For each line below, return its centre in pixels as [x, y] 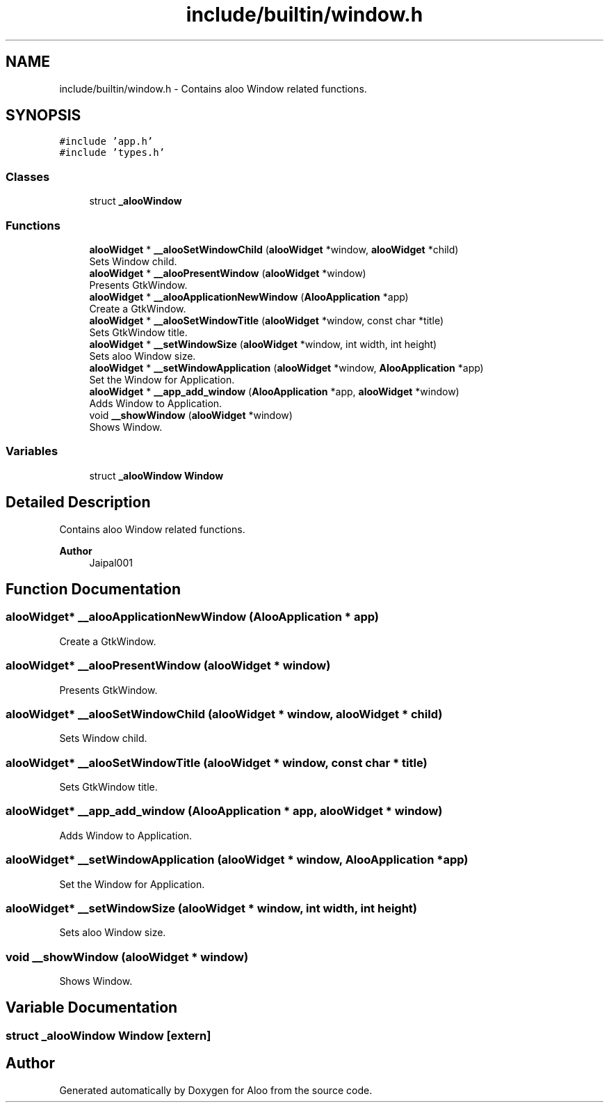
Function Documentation [93, 589]
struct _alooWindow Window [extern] [108, 1035]
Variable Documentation [92, 1008]
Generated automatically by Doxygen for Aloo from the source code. [216, 1090]
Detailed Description [78, 502]
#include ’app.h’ [106, 142]
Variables [32, 451]
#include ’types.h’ [112, 153]
